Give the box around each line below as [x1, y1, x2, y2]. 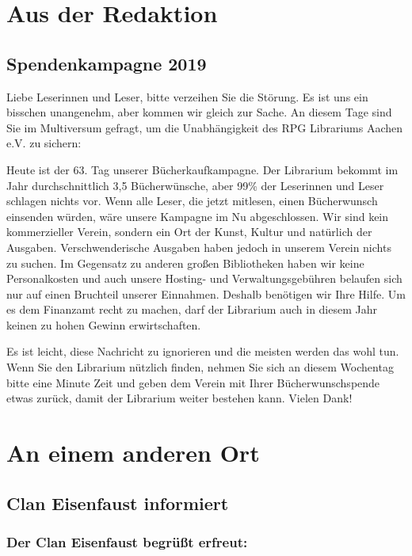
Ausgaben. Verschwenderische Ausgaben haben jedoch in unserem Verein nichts [6, 238, 391, 255]
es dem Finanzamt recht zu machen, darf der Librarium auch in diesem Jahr [6, 301, 378, 318]
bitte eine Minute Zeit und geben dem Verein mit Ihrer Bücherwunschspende [6, 374, 380, 390]
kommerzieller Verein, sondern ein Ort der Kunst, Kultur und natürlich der [6, 223, 372, 240]
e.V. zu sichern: [6, 135, 82, 151]
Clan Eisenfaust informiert [6, 490, 229, 515]
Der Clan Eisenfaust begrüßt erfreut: [6, 531, 248, 551]
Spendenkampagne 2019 [6, 51, 207, 75]
